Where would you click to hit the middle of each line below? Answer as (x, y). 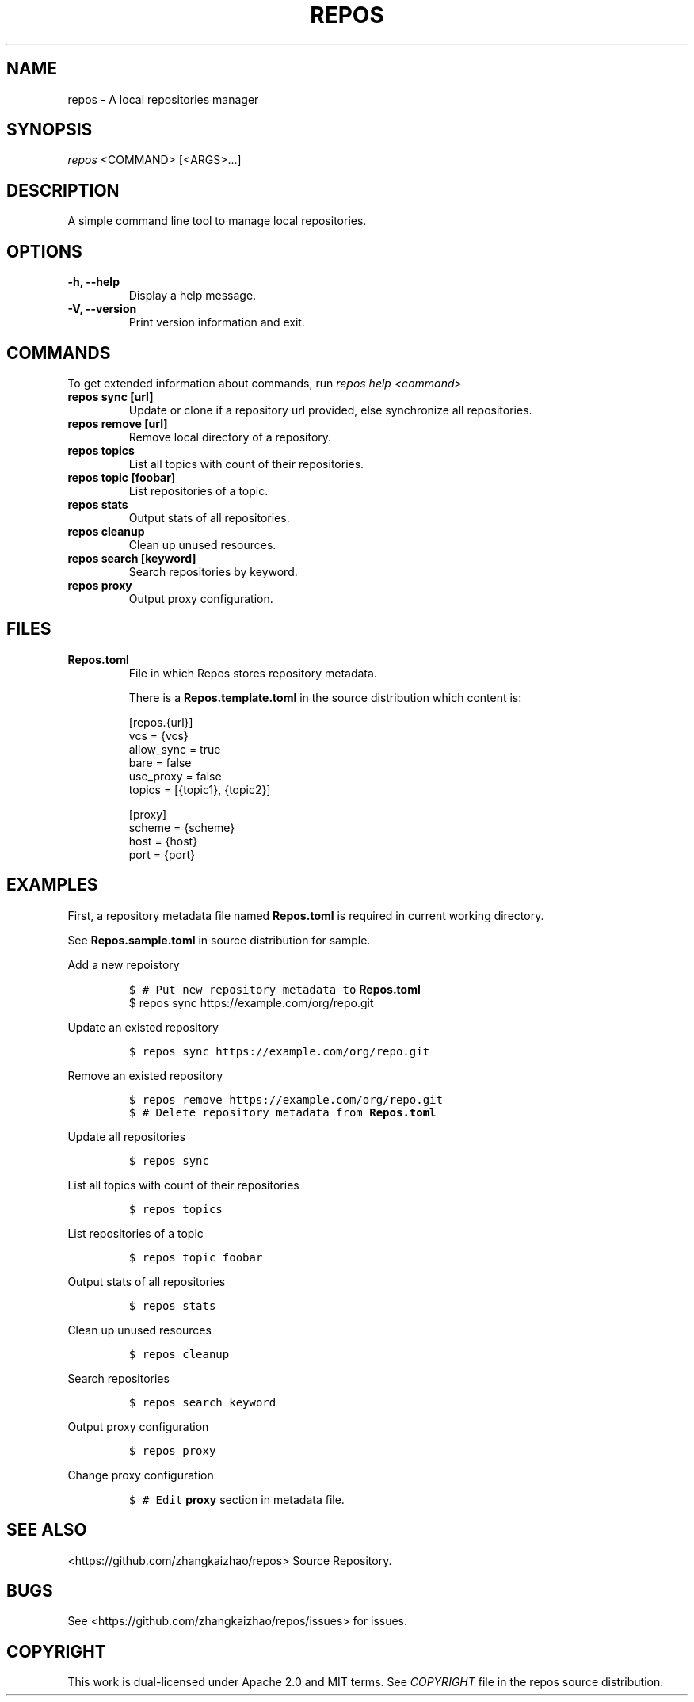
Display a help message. (193, 296)
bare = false (160, 762)
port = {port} (162, 854)
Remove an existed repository (145, 1075)
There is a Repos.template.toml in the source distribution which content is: (325, 697)
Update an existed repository (143, 1027)
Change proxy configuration (141, 1475)
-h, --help (93, 282)
